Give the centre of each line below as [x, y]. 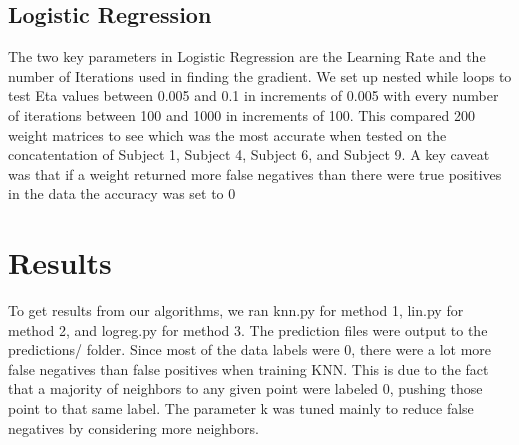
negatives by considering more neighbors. [133, 427]
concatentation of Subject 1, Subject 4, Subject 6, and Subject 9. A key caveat [249, 154]
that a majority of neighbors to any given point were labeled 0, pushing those [245, 388]
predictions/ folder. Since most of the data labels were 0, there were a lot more [250, 349]
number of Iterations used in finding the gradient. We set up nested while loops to [260, 75]
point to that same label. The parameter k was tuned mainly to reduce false [241, 408]
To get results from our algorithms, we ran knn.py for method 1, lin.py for [236, 310]
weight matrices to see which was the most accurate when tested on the [227, 134]
